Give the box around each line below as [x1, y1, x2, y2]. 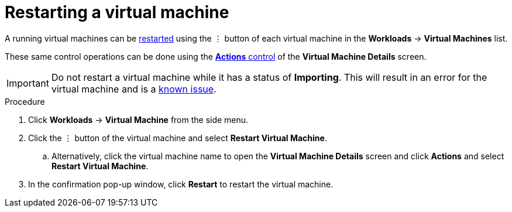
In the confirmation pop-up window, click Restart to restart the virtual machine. [28, 179, 334, 189]
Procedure [5, 96, 45, 107]
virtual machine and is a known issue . [51, 83, 217, 95]
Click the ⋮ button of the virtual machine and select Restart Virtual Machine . [28, 132, 327, 143]
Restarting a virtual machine [5, 2, 229, 22]
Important [6, 77, 49, 89]
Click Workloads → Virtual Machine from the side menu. [28, 114, 249, 125]
